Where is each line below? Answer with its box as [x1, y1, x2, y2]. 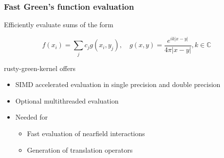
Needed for [15, 112, 48, 122]
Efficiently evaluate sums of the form [4, 19, 113, 30]
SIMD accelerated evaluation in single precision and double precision [15, 79, 221, 89]
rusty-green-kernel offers [4, 63, 75, 73]
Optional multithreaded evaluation [15, 95, 119, 105]
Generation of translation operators [27, 144, 133, 155]
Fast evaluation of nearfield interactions [27, 128, 145, 139]
